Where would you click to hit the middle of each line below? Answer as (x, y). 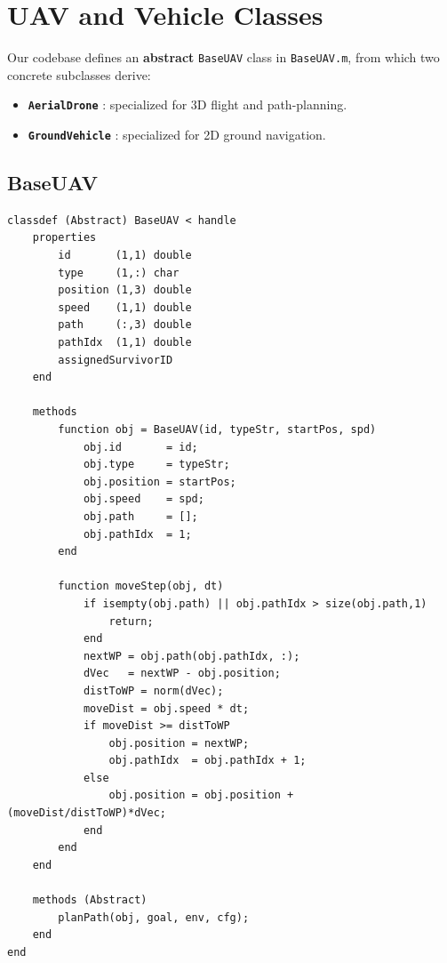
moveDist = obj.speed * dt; (166, 708)
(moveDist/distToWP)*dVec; (87, 813)
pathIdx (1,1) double (125, 343)
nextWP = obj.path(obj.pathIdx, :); (192, 656)
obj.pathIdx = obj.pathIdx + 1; (208, 761)
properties (64, 238)
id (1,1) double (125, 256)
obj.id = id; (140, 447)
